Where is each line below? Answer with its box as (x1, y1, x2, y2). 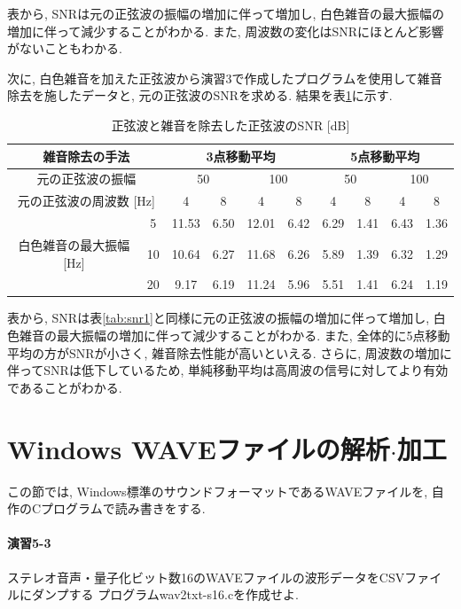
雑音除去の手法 (43, 146, 130, 165)
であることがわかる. (7, 378, 122, 396)
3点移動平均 (206, 146, 276, 165)
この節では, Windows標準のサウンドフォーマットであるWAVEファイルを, (7, 481, 428, 500)
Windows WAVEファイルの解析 (7, 430, 390, 466)
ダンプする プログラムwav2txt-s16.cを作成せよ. (31, 585, 299, 604)
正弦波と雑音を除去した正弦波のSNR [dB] (111, 115, 350, 134)
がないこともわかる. (7, 39, 122, 58)
